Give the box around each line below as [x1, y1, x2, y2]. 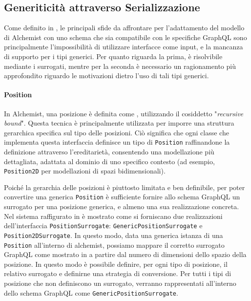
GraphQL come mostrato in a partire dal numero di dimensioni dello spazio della [4, 249, 247, 259]
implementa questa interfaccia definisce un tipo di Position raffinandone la [4, 137, 230, 147]
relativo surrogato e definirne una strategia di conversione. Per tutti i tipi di [4, 268, 231, 279]
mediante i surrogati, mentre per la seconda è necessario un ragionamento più [4, 61, 236, 71]
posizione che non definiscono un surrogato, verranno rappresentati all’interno [4, 278, 236, 288]
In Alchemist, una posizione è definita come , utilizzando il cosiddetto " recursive [4, 108, 244, 118]
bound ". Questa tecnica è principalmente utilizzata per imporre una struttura [4, 118, 234, 128]
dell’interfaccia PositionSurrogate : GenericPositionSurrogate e [4, 220, 203, 231]
